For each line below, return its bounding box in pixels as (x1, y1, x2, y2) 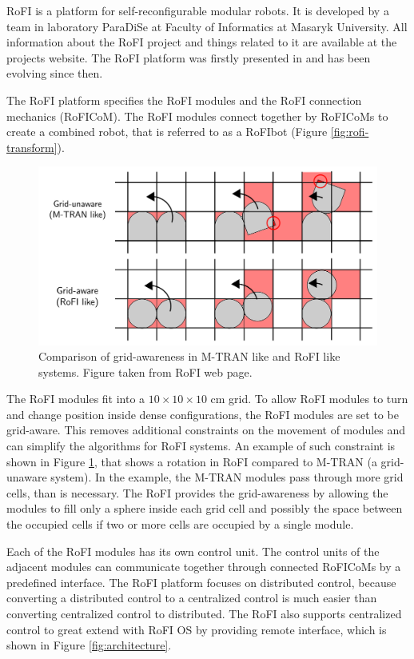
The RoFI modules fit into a (6, 390, 145, 407)
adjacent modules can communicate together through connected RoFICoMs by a (6, 558, 401, 575)
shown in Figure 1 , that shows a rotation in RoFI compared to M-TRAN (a (6, 453, 377, 469)
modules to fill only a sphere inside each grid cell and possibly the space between (6, 500, 403, 517)
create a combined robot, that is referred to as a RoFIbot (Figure (6, 123, 328, 140)
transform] (6, 138, 58, 155)
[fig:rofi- (330, 123, 369, 140)
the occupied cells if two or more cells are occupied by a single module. (6, 516, 354, 533)
